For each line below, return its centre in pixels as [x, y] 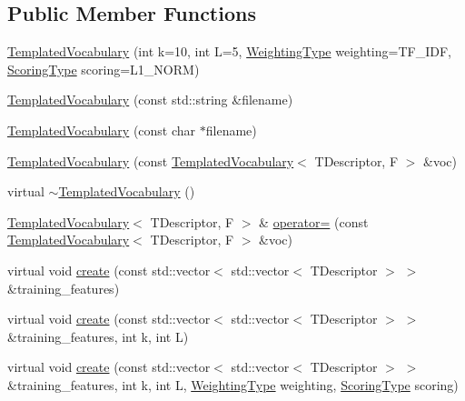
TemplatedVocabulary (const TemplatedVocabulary [151, 160]
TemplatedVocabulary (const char [102, 130]
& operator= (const [314, 221]
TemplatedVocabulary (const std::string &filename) [150, 100]
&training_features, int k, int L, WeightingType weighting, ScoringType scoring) [233, 384]
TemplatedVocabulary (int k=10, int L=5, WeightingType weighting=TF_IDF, [229, 51]
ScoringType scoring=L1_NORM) [104, 69]
